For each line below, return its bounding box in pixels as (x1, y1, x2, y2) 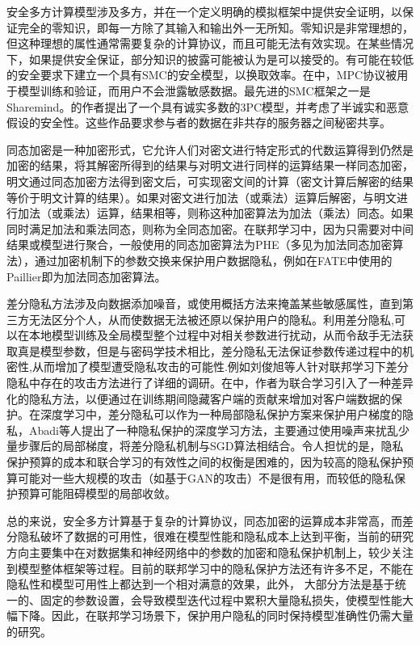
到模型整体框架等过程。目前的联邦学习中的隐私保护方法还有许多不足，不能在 (6, 559, 414, 576)
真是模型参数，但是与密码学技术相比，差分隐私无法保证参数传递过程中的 (17, 342, 402, 359)
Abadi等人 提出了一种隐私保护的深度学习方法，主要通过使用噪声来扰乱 (28, 421, 398, 438)
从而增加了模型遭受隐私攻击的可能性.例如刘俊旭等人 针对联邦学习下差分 (31, 358, 409, 375)
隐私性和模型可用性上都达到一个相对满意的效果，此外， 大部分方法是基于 (6, 575, 395, 592)
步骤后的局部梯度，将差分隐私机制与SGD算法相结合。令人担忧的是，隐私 (17, 437, 404, 454)
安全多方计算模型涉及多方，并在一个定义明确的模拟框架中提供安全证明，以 (6, 3, 402, 19)
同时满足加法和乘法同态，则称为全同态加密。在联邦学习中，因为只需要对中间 (6, 220, 414, 237)
